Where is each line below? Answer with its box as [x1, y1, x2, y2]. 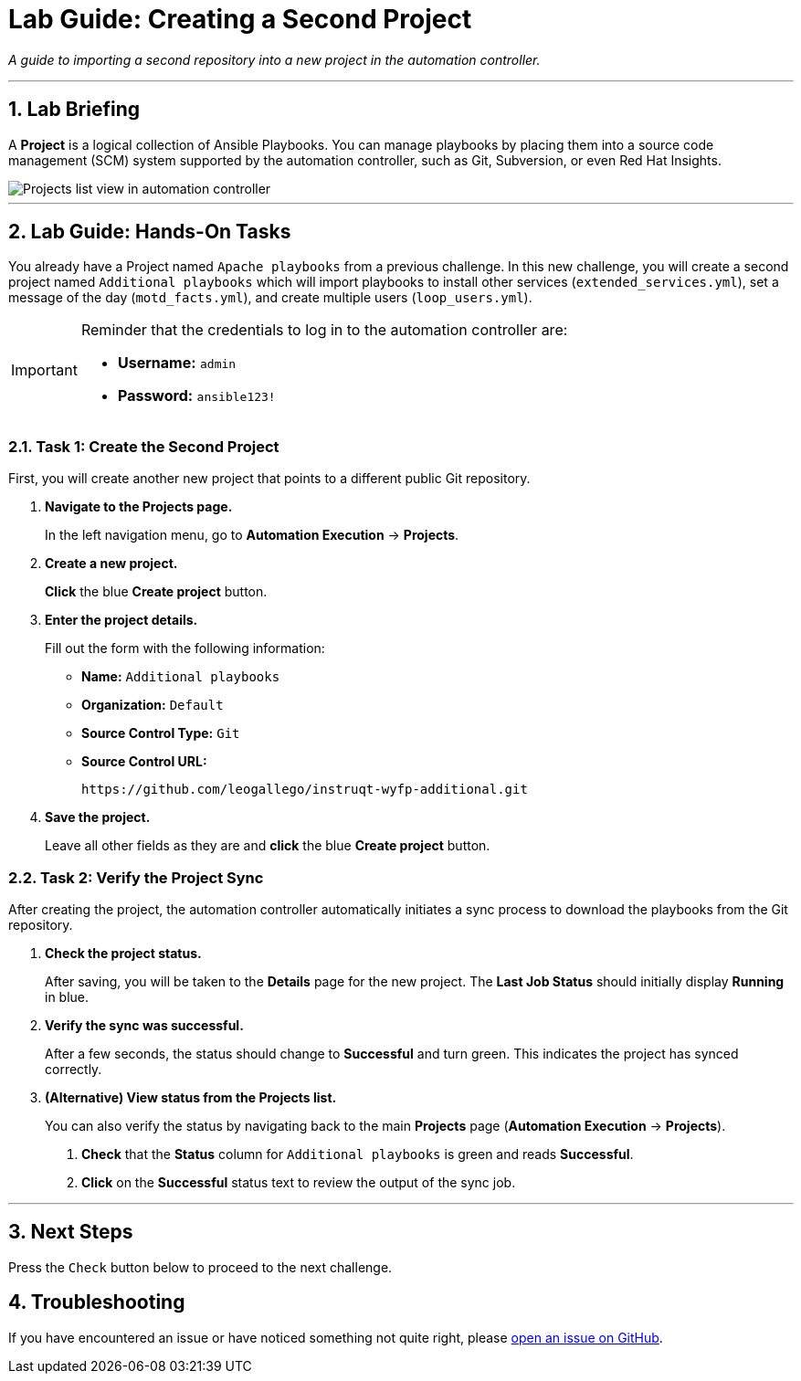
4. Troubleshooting [8, 1291, 185, 1314]
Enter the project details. [45, 612, 198, 628]
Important [11, 361, 78, 380]
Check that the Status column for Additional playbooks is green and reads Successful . [81, 1145, 634, 1162]
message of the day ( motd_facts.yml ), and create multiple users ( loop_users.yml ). [8, 290, 532, 306]
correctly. [45, 1060, 102, 1077]
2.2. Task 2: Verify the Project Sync [8, 868, 264, 887]
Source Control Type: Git [81, 725, 240, 742]
